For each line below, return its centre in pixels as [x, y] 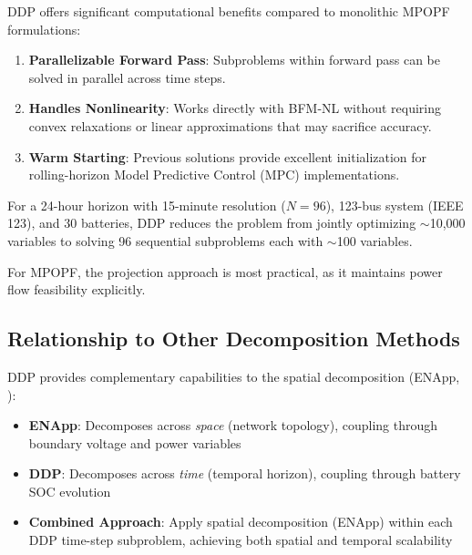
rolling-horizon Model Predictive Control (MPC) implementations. [214, 175]
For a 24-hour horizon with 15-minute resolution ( [147, 205]
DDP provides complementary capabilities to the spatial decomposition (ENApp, [234, 376]
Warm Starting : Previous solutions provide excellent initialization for [228, 156]
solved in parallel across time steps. [127, 77]
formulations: [44, 29]
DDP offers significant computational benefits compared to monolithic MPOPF [229, 11]
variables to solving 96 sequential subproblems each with [165, 240]
